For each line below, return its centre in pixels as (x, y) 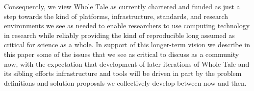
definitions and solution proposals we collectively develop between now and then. (125, 82)
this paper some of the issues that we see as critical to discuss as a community (122, 54)
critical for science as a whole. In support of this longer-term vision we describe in (127, 45)
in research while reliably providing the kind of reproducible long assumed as (119, 35)
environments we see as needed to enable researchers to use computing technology (127, 26)
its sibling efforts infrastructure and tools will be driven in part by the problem (123, 73)
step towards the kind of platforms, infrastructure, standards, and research (116, 16)
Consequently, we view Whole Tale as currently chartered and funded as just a (122, 6)
